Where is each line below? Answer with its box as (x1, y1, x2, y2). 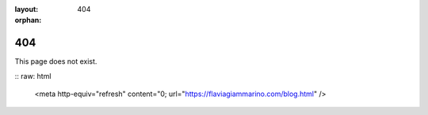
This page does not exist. (14, 57, 97, 66)
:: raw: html (14, 71, 52, 80)
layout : (14, 5, 39, 13)
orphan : (14, 16, 42, 25)
